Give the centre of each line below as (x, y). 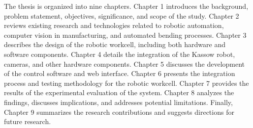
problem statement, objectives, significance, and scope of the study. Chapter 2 (122, 15)
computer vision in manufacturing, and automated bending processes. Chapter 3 (125, 35)
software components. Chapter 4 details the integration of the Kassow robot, (120, 54)
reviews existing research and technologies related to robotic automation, (114, 25)
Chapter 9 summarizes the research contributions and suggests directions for (119, 112)
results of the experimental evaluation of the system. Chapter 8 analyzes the (119, 92)
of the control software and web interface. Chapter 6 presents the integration (120, 73)
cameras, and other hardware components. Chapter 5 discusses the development (125, 64)
